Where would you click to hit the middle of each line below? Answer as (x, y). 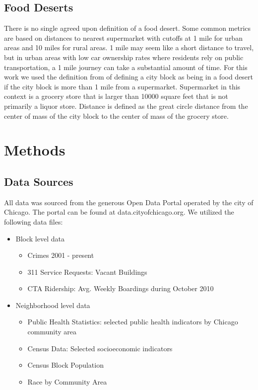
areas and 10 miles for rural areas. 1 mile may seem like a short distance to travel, (129, 47)
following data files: (33, 221)
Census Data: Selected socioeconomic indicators (100, 348)
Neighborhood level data (53, 305)
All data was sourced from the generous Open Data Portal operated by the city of (129, 202)
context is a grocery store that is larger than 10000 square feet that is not (116, 96)
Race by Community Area (67, 381)
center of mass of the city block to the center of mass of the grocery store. (116, 116)
